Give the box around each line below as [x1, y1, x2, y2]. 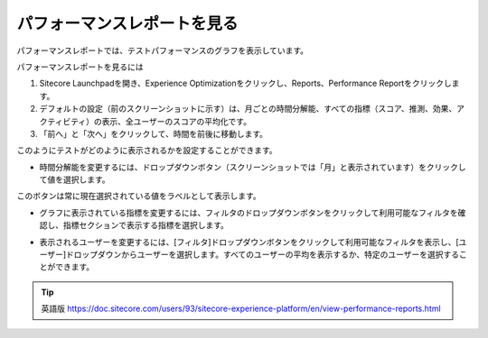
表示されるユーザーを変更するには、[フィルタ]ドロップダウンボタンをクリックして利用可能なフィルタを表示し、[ [39, 236, 460, 247]
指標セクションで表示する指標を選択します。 [62, 220, 230, 231]
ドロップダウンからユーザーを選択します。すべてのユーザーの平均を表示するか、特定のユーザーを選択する [65, 249, 460, 260]
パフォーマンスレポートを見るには [16, 61, 144, 72]
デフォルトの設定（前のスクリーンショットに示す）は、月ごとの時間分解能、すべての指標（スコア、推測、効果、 [39, 104, 457, 114]
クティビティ [39, 115, 87, 126]
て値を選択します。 [39, 174, 110, 185]
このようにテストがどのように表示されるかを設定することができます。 [16, 145, 277, 156]
